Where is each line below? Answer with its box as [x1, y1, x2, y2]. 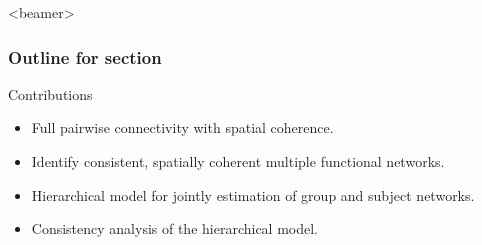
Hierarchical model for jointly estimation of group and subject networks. [31, 184, 475, 205]
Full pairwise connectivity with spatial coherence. [31, 117, 334, 138]
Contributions [8, 83, 93, 104]
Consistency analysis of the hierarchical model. [31, 218, 319, 239]
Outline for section [8, 44, 162, 69]
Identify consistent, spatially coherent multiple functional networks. [31, 151, 445, 171]
